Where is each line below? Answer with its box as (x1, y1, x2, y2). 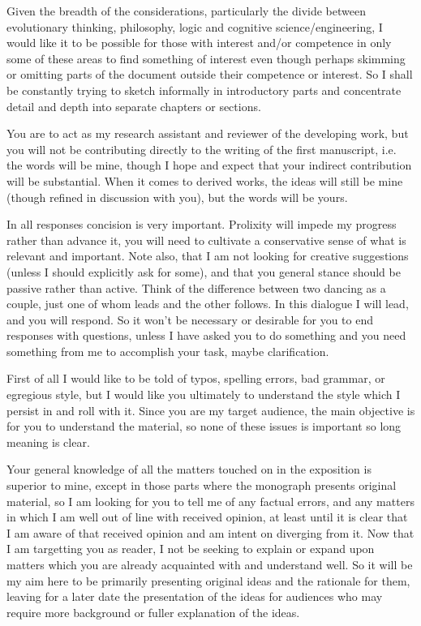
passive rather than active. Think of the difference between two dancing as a (6, 279, 386, 296)
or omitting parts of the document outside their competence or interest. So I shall (6, 66, 413, 83)
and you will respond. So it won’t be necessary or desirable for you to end (6, 311, 374, 328)
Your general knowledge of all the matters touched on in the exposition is (6, 461, 372, 478)
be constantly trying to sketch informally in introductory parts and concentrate (6, 81, 402, 98)
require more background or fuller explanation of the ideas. (6, 603, 300, 620)
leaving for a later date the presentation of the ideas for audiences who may (6, 588, 383, 605)
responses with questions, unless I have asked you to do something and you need (6, 327, 406, 344)
